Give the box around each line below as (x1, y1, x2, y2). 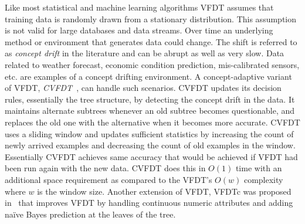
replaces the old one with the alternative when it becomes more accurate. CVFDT (5, 116, 300, 128)
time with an (235, 162, 282, 174)
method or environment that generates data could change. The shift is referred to (5, 35, 297, 47)
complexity (243, 173, 283, 185)
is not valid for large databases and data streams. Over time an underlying (5, 24, 273, 36)
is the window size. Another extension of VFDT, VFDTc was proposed (37, 185, 292, 197)
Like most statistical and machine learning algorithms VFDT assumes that (5, 1, 274, 13)
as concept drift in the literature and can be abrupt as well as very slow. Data (5, 47, 284, 59)
